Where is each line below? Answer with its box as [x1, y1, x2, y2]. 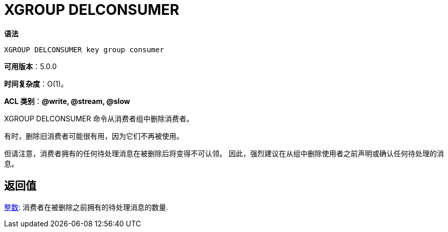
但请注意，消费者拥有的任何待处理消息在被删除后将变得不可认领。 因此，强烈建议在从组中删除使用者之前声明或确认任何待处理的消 [4, 149, 444, 158]
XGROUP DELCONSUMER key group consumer [4, 45, 164, 54]
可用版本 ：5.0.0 [4, 61, 57, 71]
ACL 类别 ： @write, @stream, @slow [4, 96, 130, 106]
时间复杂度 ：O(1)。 [4, 79, 68, 88]
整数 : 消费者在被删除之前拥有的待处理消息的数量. [4, 202, 169, 212]
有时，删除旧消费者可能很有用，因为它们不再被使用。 [4, 131, 184, 140]
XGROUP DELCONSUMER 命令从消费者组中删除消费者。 [4, 114, 194, 123]
